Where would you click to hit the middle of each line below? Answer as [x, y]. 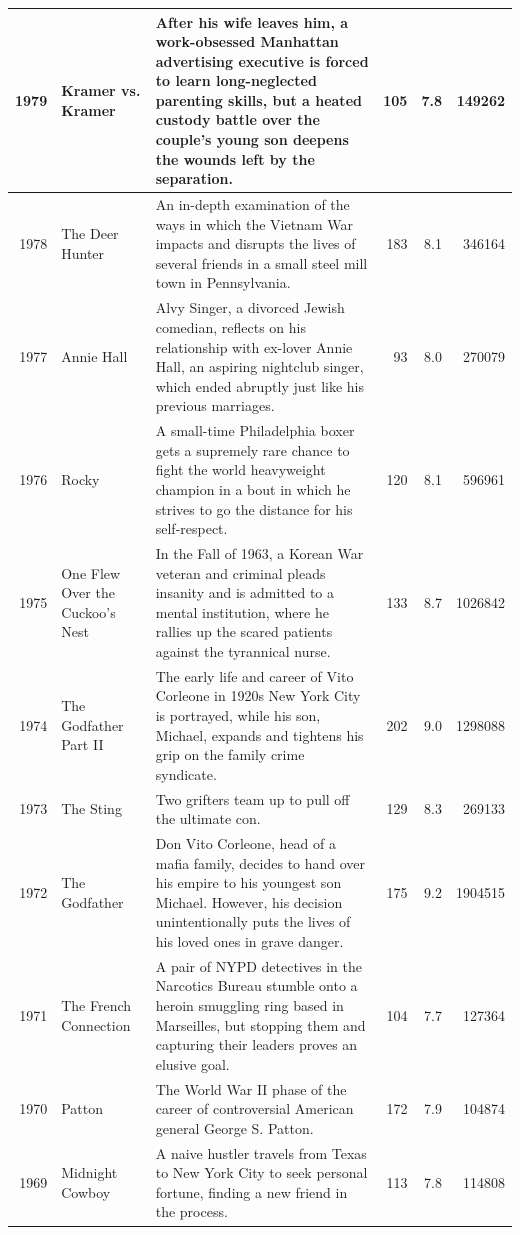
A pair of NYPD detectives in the [258, 965]
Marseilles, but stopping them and [260, 1024]
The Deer [90, 233]
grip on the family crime [230, 754]
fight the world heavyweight [240, 469]
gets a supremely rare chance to [252, 449]
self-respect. [191, 528]
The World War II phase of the [251, 1088]
